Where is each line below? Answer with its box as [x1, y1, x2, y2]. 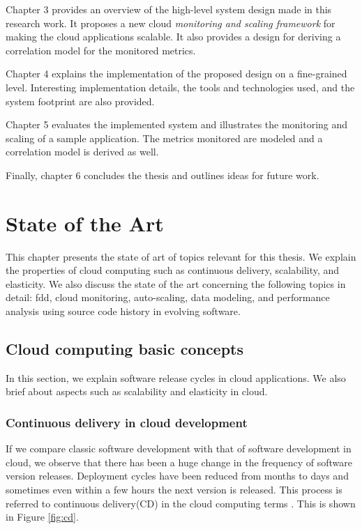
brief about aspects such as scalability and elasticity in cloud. [6, 384, 268, 399]
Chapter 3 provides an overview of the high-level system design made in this [6, 2, 332, 16]
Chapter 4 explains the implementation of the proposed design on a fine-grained [6, 66, 347, 81]
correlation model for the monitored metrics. [6, 43, 196, 57]
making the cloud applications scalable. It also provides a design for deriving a [6, 29, 341, 44]
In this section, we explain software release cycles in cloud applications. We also [6, 370, 346, 385]
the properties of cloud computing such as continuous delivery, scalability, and [6, 263, 340, 277]
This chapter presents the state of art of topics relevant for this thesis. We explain [6, 249, 356, 263]
